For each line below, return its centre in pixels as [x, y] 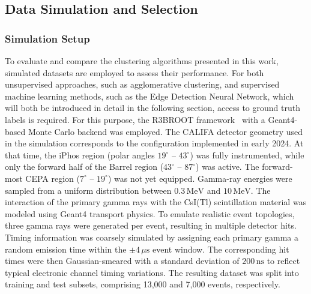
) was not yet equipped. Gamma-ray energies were [200, 178]
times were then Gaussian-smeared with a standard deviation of [122, 261]
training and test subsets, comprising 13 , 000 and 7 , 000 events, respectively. [143, 284]
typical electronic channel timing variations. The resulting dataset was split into [152, 272]
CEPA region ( [53, 178]
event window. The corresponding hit [221, 249]
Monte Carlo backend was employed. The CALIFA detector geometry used [165, 131]
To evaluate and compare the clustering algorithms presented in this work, [142, 61]
